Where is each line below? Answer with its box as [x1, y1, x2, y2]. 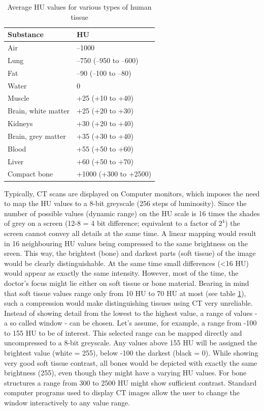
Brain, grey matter [8, 130, 66, 141]
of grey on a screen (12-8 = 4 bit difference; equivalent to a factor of [4, 218, 216, 228]
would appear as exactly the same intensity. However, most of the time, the [4, 268, 239, 278]
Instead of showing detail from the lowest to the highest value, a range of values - [4, 307, 257, 318]
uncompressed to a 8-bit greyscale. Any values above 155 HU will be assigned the [4, 337, 257, 348]
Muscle [8, 93, 29, 103]
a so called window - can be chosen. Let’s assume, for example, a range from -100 [4, 317, 257, 328]
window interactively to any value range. [4, 397, 130, 408]
